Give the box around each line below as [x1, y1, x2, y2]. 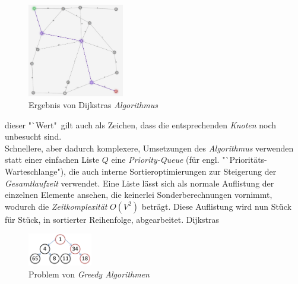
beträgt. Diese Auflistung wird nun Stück [141, 200, 291, 212]
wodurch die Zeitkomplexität [5, 200, 107, 212]
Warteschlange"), [5, 165, 66, 177]
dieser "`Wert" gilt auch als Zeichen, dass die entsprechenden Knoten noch [5, 118, 277, 131]
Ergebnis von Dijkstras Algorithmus [28, 99, 158, 111]
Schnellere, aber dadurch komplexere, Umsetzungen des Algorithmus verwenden [5, 141, 294, 154]
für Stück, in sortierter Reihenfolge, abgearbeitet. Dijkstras [5, 213, 220, 225]
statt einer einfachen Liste [5, 153, 100, 166]
